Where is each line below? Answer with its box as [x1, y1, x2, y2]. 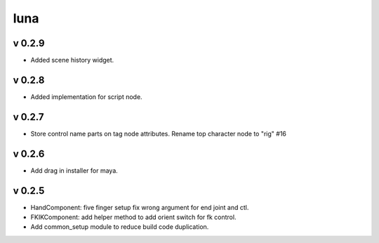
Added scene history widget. [30, 56, 114, 65]
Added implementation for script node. [30, 92, 143, 101]
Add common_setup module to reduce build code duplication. [30, 223, 209, 231]
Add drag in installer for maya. [30, 166, 119, 175]
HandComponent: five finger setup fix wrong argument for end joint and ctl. [30, 203, 249, 211]
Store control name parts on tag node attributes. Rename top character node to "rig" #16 [30, 129, 287, 138]
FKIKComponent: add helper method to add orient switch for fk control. [30, 213, 237, 221]
